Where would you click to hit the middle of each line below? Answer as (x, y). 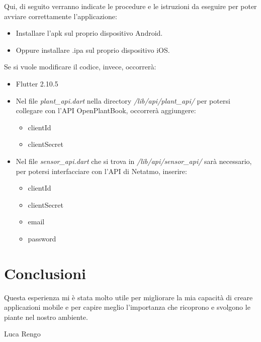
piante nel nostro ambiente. (46, 317)
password (42, 238)
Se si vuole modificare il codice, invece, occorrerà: (80, 67)
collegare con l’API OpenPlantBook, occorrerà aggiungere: (106, 110)
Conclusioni (45, 273)
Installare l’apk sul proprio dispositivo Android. (89, 33)
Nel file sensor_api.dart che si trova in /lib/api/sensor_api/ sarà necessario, (134, 161)
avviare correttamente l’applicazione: (61, 16)
